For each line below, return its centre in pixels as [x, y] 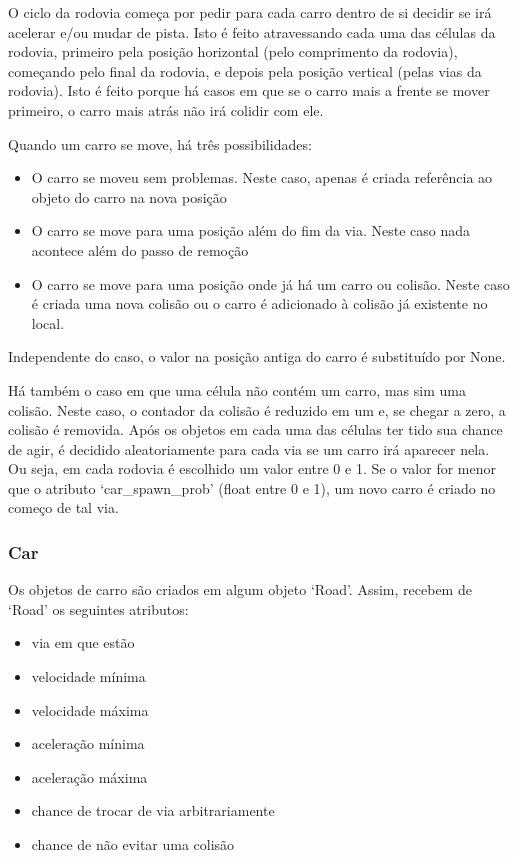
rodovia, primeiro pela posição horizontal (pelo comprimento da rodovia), [233, 51]
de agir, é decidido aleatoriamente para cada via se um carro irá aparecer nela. [249, 448]
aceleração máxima [89, 776]
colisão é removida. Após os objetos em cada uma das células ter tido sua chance [255, 429]
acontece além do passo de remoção [140, 249]
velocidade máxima [90, 709]
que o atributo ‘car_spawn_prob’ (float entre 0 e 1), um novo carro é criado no [252, 487]
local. [48, 322]
